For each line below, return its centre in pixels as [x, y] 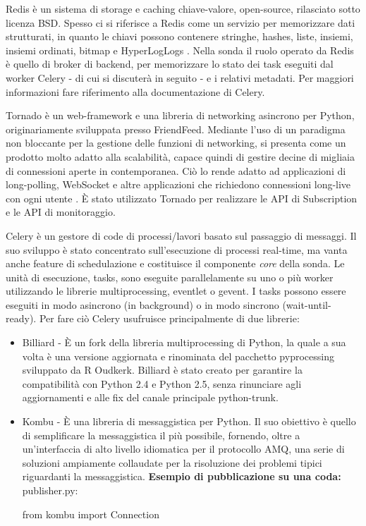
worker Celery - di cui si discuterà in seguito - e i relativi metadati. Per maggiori [180, 77]
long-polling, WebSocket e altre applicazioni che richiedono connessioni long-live [178, 184]
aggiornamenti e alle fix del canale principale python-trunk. [150, 397]
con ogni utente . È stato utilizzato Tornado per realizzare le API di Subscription [182, 198]
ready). [21, 318]
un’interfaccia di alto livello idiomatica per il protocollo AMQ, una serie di [183, 449]
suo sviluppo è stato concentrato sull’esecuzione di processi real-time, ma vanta [177, 249]
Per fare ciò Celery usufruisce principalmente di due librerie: [169, 318]
